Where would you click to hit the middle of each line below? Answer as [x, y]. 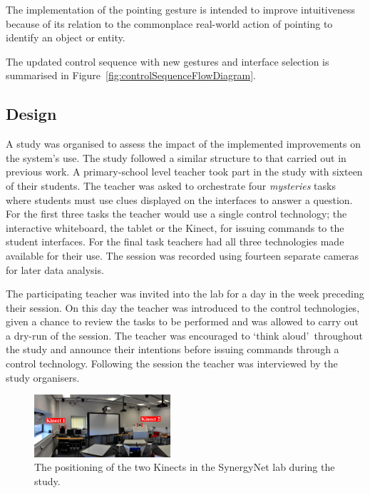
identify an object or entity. [66, 37]
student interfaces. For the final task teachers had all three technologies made [175, 242]
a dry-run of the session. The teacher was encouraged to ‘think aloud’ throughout [185, 335]
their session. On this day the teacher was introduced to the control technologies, [183, 307]
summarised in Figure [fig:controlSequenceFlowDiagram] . [131, 75]
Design [31, 114]
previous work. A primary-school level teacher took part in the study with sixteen [184, 172]
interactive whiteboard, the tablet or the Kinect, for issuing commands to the [175, 227]
